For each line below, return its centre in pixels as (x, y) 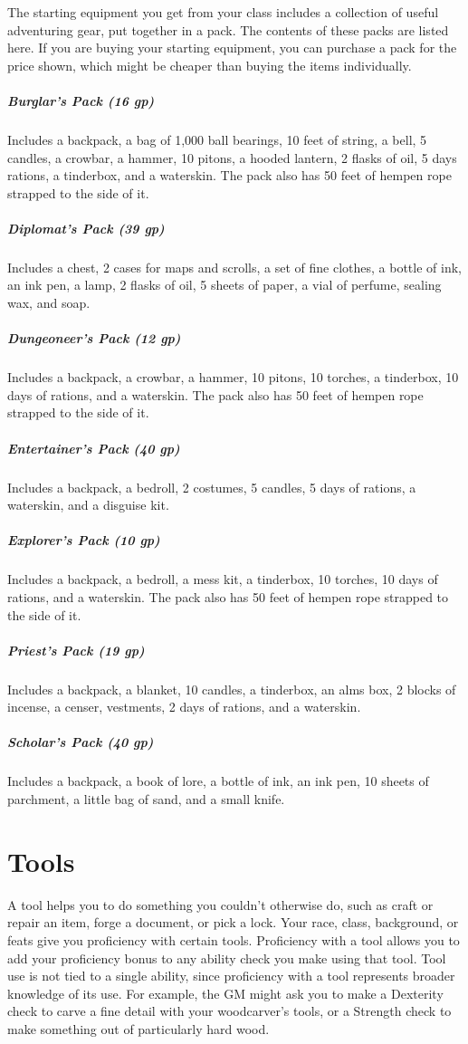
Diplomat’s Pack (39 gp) (86, 228)
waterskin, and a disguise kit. (88, 505)
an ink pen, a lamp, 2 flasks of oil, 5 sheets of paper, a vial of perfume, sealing (224, 285)
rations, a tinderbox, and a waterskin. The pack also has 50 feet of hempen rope (229, 175)
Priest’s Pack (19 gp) (76, 650)
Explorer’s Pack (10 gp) (84, 540)
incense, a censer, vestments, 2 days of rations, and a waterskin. (184, 707)
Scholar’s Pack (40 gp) (81, 742)
